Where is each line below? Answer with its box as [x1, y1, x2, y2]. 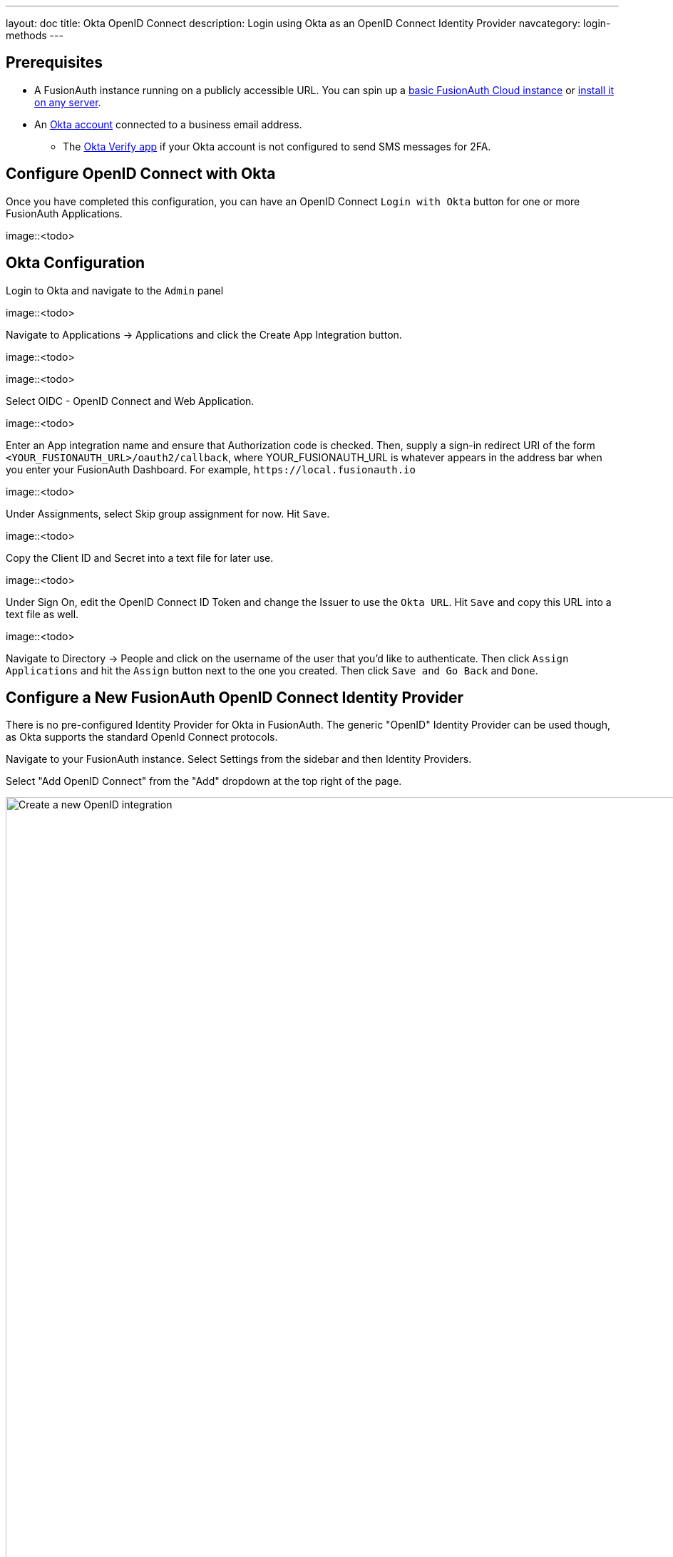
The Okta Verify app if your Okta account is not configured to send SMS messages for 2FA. [63, 140, 491, 153]
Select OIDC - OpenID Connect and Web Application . [6, 394, 255, 407]
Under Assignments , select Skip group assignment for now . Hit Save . [6, 507, 330, 520]
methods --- [6, 29, 63, 41]
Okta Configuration [6, 254, 145, 272]
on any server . [34, 96, 101, 108]
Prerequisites [6, 53, 103, 72]
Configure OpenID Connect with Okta [6, 165, 276, 183]
